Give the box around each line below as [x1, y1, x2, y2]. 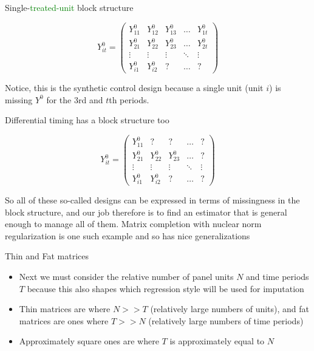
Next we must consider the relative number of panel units [19, 270, 234, 283]
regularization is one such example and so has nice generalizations [5, 229, 250, 242]
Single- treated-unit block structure [5, 1, 134, 13]
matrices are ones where [19, 314, 109, 327]
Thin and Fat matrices [5, 250, 89, 262]
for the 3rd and [46, 93, 103, 106]
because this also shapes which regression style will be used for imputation [27, 282, 304, 295]
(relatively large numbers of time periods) [148, 314, 304, 327]
